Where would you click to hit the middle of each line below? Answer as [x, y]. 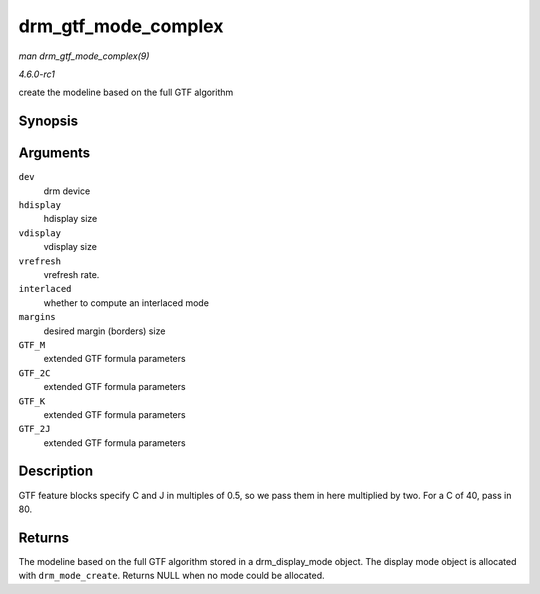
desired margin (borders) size [104, 331]
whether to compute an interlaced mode [126, 302]
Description [56, 471]
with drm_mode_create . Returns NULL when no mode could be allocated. [171, 576]
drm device [67, 191]
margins [37, 317]
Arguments [54, 153]
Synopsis [48, 121]
